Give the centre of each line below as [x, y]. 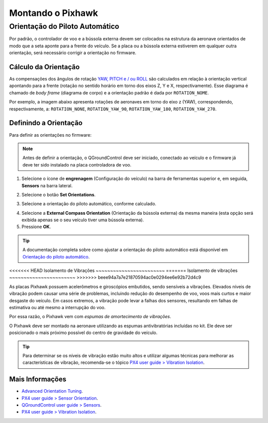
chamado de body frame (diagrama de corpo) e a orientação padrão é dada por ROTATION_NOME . [109, 92]
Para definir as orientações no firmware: [50, 135]
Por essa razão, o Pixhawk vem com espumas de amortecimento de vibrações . [90, 317]
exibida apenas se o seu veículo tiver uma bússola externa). [83, 220]
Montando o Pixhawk [54, 13]
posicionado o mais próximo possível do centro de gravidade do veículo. [83, 333]
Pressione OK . [36, 227]
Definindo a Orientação [46, 123]
